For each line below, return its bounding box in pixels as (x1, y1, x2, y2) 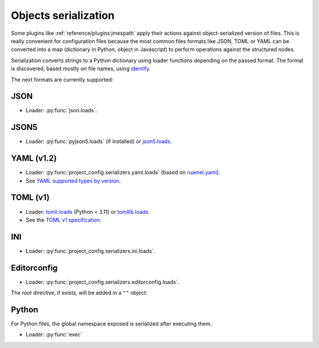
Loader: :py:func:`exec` (25, 331, 83, 338)
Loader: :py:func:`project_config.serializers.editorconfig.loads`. (25, 278, 180, 285)
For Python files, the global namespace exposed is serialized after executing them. (11, 320, 212, 327)
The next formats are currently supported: (11, 76, 113, 83)
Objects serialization (11, 9, 115, 22)
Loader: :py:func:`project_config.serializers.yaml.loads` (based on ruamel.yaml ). (25, 169, 221, 176)
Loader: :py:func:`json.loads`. (25, 107, 97, 114)
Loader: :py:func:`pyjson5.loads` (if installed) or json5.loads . (25, 138, 172, 145)
